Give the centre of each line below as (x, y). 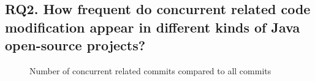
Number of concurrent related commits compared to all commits (150, 70)
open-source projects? (75, 45)
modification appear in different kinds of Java (153, 27)
